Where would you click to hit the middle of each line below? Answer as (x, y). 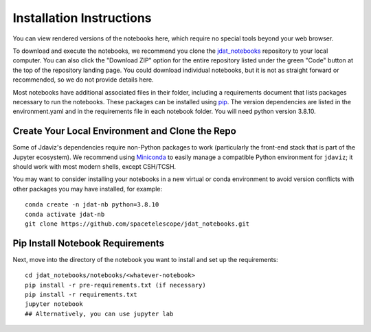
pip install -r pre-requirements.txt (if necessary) (115, 285)
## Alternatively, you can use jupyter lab (99, 313)
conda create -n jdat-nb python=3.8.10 (92, 205)
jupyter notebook (54, 304)
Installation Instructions (82, 18)
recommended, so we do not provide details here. (83, 80)
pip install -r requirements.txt (81, 295)
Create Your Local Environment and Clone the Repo (124, 131)
